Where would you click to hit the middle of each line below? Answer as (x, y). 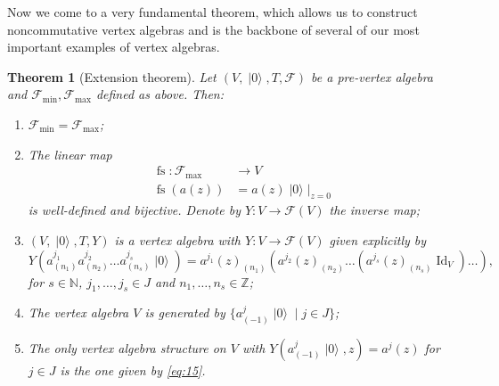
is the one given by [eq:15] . (133, 370)
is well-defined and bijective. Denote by (134, 210)
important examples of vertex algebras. (114, 47)
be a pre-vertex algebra (372, 76)
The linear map (70, 154)
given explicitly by (378, 240)
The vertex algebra (78, 312)
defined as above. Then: (160, 94)
